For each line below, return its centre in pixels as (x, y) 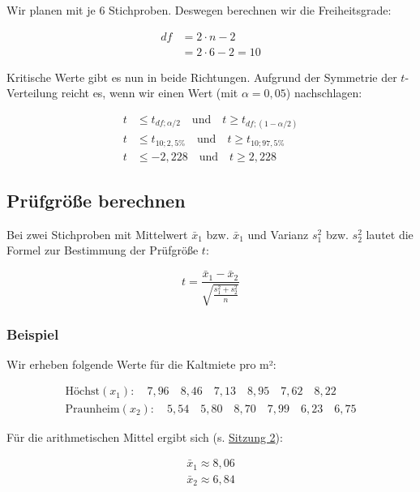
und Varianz (278, 234)
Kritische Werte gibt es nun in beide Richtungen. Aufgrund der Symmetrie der (202, 77)
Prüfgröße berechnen (96, 200)
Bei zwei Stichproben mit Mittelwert (97, 234)
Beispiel (33, 334)
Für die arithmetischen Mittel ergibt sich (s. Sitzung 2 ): (145, 436)
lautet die (390, 234)
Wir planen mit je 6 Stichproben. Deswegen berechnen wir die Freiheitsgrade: (199, 10)
